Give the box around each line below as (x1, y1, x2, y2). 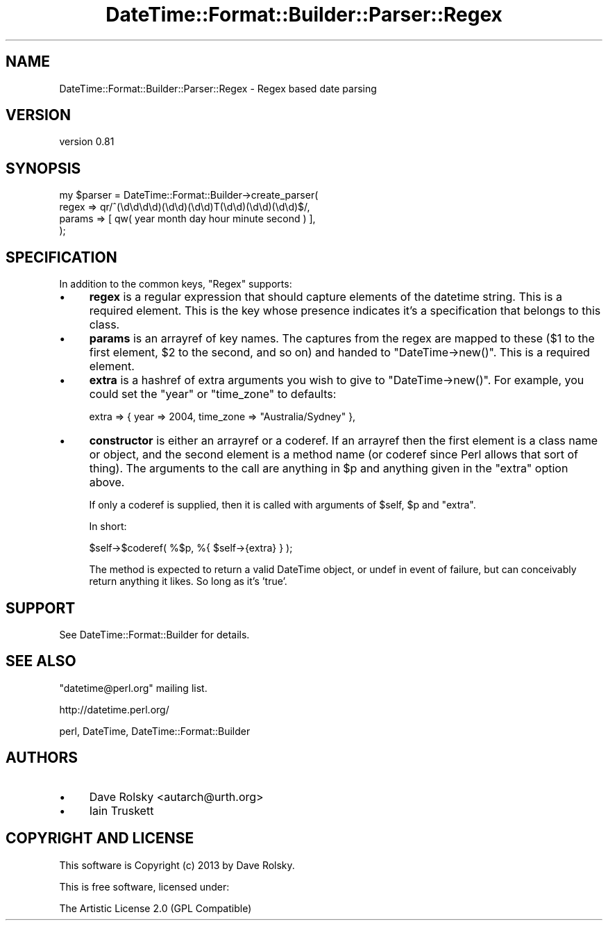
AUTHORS (6, 749, 78, 767)
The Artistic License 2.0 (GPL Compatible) (59, 902, 252, 914)
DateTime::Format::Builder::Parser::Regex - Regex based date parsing (59, 82, 377, 94)
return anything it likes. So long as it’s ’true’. (89, 575, 287, 588)
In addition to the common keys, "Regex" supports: (59, 278, 292, 290)
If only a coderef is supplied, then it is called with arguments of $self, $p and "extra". (89, 499, 476, 511)
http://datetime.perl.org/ (59, 703, 169, 716)
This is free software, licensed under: (59, 880, 230, 893)
